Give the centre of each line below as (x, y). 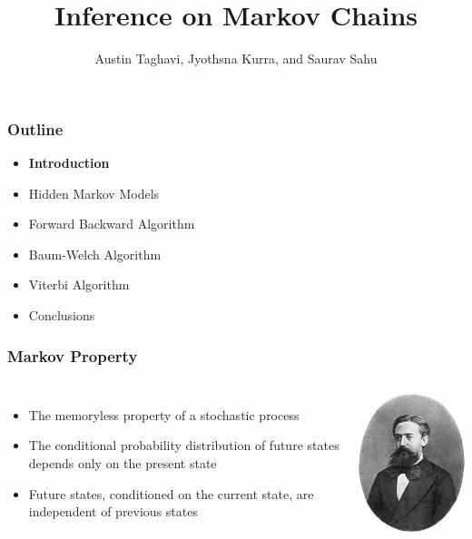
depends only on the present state (123, 462)
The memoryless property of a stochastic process (164, 414)
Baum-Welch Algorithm (95, 254)
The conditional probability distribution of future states (184, 445)
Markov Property (73, 355)
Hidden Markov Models (94, 193)
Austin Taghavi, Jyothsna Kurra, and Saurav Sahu (236, 59)
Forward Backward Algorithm (112, 224)
